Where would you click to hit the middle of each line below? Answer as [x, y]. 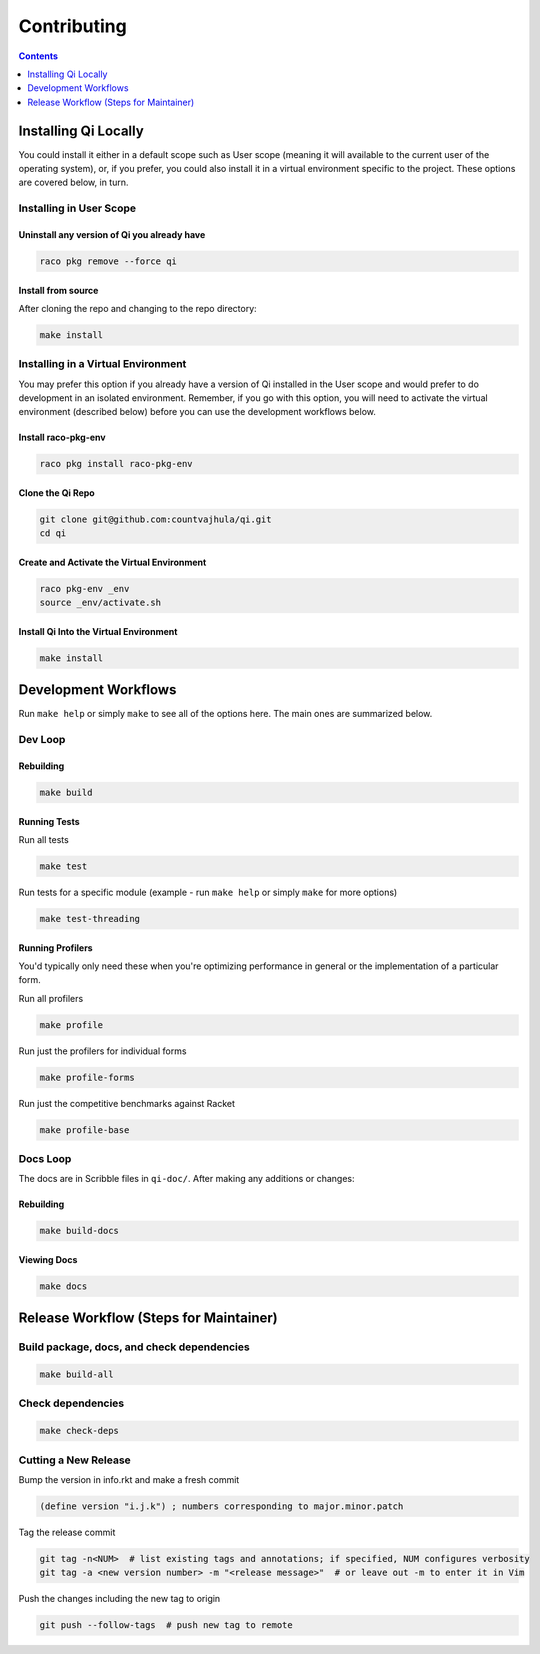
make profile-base [84, 1129]
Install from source [58, 290]
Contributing [72, 26]
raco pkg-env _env [84, 588]
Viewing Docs [48, 1259]
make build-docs [79, 1231]
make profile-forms [87, 1077]
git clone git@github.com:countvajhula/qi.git [155, 519]
